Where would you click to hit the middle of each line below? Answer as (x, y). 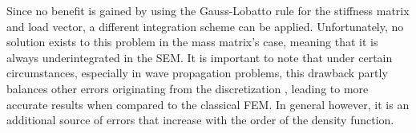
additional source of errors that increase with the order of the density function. (200, 120)
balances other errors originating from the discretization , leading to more (188, 88)
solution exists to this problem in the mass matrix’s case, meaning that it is (192, 42)
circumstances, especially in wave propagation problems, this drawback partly (197, 73)
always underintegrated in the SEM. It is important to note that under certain (200, 57)
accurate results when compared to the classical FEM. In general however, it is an (208, 104)
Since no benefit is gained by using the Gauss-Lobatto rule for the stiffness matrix (208, 10)
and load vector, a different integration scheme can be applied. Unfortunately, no (205, 26)
